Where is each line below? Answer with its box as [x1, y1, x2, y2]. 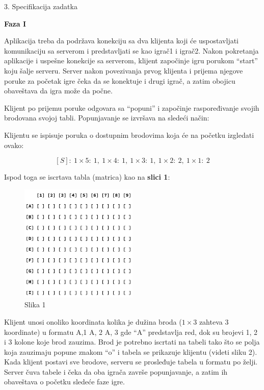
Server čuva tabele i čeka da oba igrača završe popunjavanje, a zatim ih [4, 366, 228, 377]
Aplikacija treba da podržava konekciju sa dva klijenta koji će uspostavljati [4, 35, 239, 46]
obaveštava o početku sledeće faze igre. [4, 376, 125, 387]
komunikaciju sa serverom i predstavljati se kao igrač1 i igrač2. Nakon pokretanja [4, 45, 259, 56]
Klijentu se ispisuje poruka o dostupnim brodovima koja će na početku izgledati [4, 129, 254, 140]
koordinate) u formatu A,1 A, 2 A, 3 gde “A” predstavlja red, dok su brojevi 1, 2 [4, 326, 257, 337]
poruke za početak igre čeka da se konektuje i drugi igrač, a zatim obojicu [4, 75, 235, 86]
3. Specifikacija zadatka [4, 1, 77, 11]
